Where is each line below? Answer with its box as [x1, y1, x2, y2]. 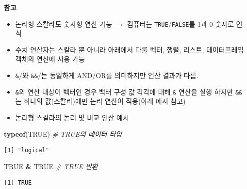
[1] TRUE [4, 179, 32, 187]
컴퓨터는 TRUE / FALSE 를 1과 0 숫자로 [127, 18, 234, 29]
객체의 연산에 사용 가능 [15, 54, 85, 64]
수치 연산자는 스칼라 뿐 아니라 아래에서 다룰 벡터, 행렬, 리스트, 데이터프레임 [15, 44, 244, 54]
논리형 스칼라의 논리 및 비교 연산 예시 [15, 112, 129, 122]
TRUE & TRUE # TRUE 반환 [4, 161, 98, 171]
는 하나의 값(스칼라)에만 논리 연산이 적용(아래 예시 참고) [15, 96, 186, 106]
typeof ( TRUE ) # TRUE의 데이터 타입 [4, 128, 122, 139]
